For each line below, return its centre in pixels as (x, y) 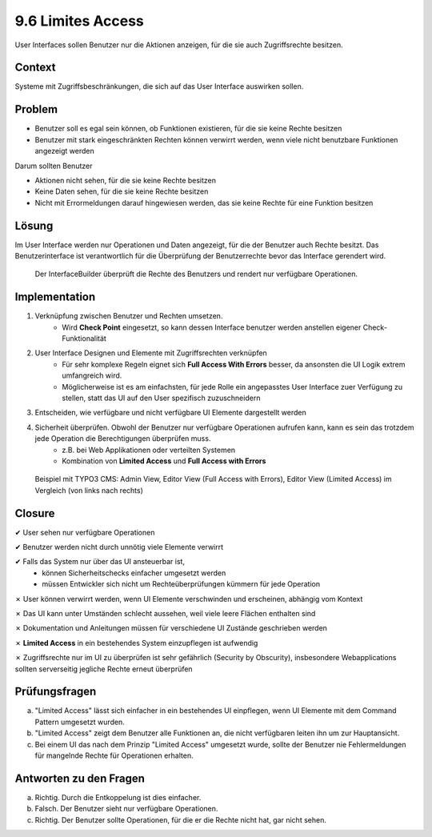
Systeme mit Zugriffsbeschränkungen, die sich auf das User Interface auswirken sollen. (159, 86)
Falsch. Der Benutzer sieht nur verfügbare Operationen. (126, 809)
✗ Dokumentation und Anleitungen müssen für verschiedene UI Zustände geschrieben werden (171, 628)
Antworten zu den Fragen (80, 778)
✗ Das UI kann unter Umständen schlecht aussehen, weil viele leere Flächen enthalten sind (165, 614)
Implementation (55, 297)
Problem (36, 109)
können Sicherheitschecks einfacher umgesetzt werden (134, 573)
